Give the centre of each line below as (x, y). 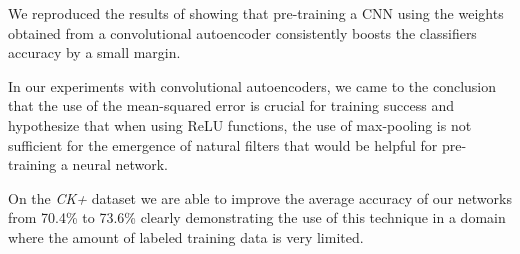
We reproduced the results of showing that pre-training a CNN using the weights (256, 13)
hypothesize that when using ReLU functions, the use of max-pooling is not (240, 124)
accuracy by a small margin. (94, 52)
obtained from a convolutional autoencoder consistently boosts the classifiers (242, 32)
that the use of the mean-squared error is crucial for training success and (231, 105)
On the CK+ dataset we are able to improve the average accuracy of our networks (260, 197)
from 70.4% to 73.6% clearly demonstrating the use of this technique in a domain (257, 217)
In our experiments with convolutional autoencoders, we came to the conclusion (252, 85)
